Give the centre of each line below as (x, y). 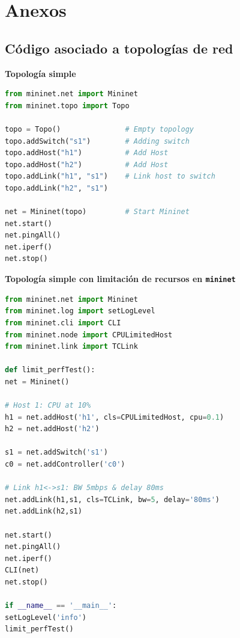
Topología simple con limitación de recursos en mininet (120, 279)
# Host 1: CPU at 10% (48, 406)
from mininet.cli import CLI (63, 323)
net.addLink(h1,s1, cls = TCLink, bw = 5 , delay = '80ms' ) (112, 499)
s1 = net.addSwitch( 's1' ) (56, 452)
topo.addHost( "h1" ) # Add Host (87, 153)
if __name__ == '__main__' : (61, 606)
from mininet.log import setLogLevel (80, 311)
